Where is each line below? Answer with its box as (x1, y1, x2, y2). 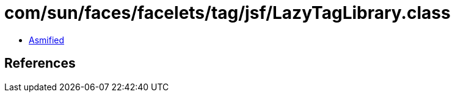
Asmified (29, 34, 65, 45)
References (4, 56, 76, 71)
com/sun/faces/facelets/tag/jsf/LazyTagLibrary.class (4, 2, 451, 23)
